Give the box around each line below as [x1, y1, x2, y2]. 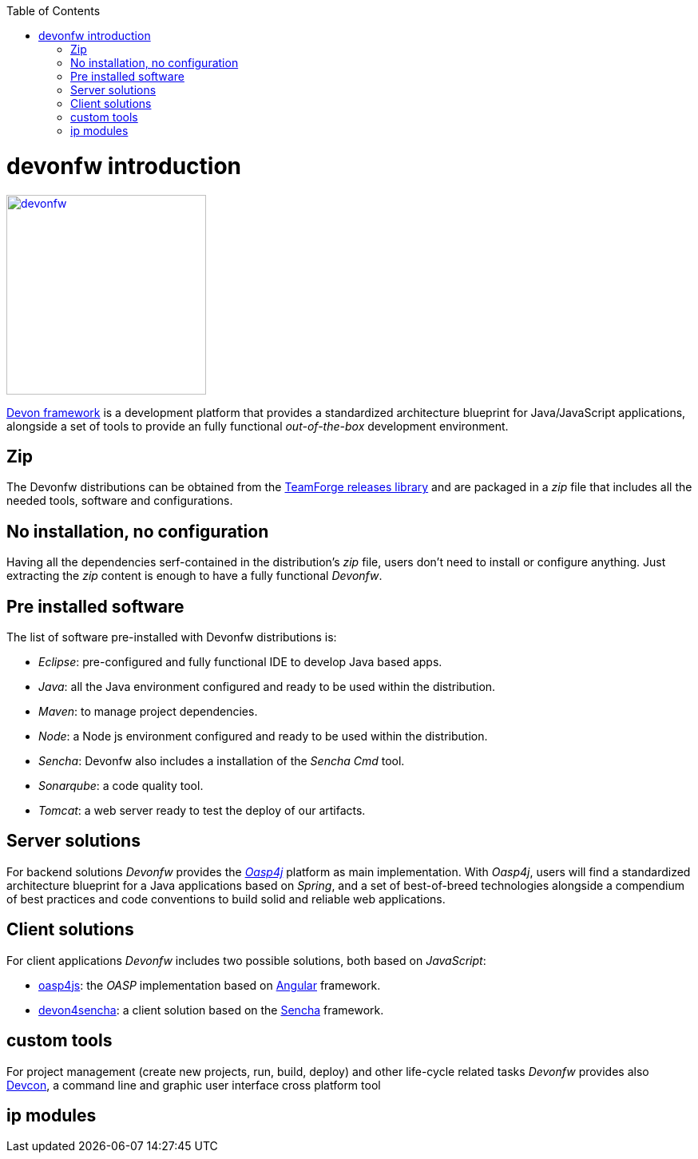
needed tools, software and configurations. [6, 494, 233, 508]
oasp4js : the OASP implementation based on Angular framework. [38, 978, 381, 992]
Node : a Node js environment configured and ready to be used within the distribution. [38, 729, 488, 744]
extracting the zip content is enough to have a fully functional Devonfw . [6, 569, 383, 583]
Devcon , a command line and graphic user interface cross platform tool [6, 1078, 381, 1092]
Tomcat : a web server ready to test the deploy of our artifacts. [38, 804, 366, 818]
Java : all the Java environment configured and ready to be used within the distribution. [38, 680, 496, 694]
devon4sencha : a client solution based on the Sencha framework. [38, 1002, 384, 1017]
